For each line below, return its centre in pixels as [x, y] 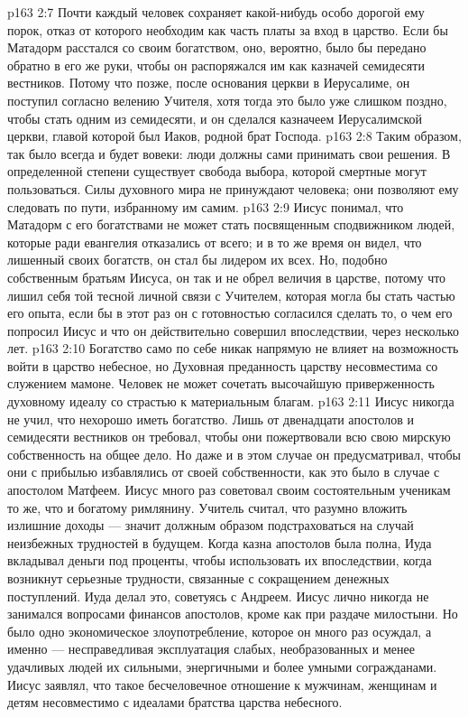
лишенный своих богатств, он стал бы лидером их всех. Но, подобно [197, 260]
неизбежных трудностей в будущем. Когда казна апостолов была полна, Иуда [220, 542]
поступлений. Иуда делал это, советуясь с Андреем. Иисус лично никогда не [218, 596]
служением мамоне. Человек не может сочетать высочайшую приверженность [221, 383]
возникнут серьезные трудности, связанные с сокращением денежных [198, 578]
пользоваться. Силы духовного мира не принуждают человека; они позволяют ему [233, 188]
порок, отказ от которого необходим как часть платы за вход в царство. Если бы [228, 29]
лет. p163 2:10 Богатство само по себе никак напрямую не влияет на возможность [233, 348]
